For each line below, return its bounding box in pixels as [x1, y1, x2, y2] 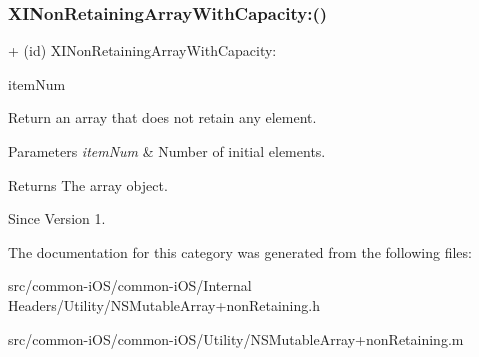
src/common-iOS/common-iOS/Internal [8, 275, 252, 296]
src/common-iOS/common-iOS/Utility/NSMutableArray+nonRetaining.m [8, 328, 464, 349]
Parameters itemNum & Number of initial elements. [8, 141, 326, 161]
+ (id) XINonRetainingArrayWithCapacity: [8, 40, 277, 61]
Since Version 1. [8, 208, 106, 229]
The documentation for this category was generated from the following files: [8, 241, 472, 262]
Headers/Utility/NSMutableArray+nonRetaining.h [8, 294, 320, 315]
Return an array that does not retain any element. [8, 107, 317, 128]
